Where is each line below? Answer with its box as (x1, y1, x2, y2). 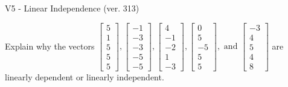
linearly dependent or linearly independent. (5, 70, 164, 83)
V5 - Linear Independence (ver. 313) (5, 2, 139, 14)
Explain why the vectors (5, 39, 95, 52)
